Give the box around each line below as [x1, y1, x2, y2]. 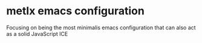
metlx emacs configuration [6, 4, 145, 18]
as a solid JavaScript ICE [6, 30, 68, 37]
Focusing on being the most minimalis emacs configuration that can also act [6, 24, 196, 31]
